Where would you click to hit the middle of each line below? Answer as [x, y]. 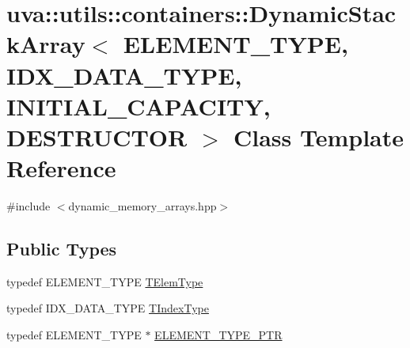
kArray [46, 44]
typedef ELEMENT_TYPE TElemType [105, 281]
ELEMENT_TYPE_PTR [218, 335]
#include [28, 206]
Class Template [319, 136]
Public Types [62, 249]
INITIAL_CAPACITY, [139, 106]
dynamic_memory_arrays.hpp [142, 206]
